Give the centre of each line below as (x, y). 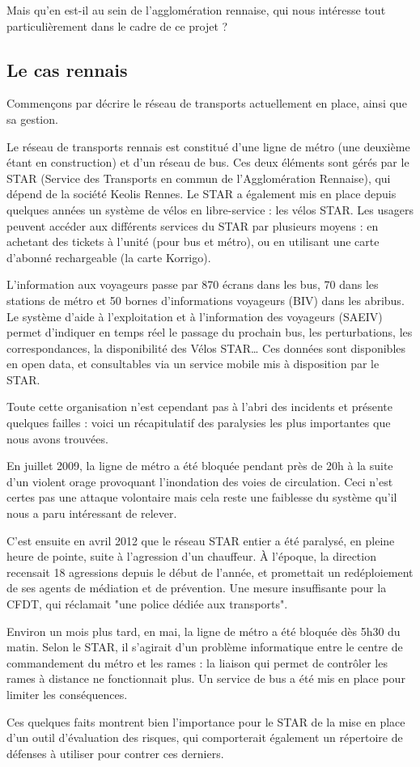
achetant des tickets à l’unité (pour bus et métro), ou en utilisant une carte (193, 242)
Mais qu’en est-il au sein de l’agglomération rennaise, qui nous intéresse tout (196, 10)
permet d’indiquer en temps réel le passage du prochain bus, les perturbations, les (210, 332)
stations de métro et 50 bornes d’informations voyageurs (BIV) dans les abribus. (206, 300)
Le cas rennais (67, 69)
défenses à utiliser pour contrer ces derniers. (115, 753)
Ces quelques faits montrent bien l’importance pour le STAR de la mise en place (206, 721)
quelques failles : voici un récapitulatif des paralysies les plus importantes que (199, 423)
